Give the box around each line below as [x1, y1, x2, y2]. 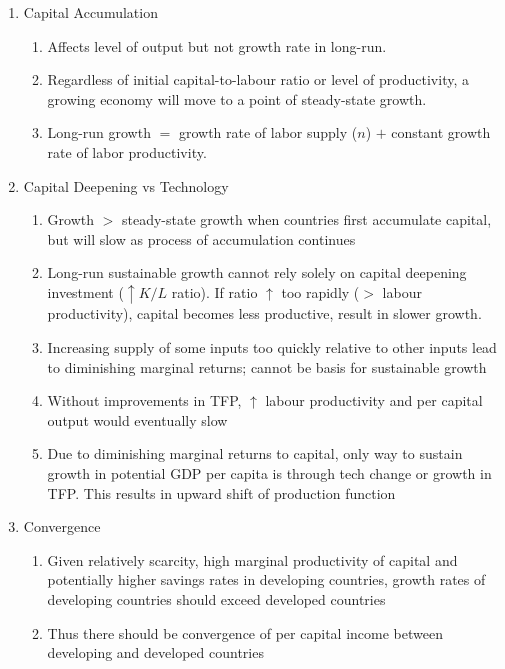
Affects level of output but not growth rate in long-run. [47, 35, 387, 56]
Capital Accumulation [23, 2, 158, 22]
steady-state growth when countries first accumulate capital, [122, 209, 492, 230]
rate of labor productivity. [47, 141, 207, 162]
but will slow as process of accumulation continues [47, 228, 356, 249]
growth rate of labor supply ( [178, 122, 358, 143]
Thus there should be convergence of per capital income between [47, 622, 443, 643]
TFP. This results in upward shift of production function [47, 482, 396, 503]
